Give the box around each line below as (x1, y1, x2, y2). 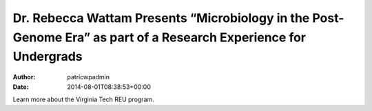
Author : (12, 73, 36, 81)
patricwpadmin (67, 73, 110, 81)
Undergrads (12, 49, 83, 65)
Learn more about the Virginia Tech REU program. (12, 95, 154, 103)
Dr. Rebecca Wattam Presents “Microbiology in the (12, 10, 310, 26)
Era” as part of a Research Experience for (65, 30, 307, 45)
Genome (12, 30, 63, 45)
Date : (12, 83, 29, 91)
